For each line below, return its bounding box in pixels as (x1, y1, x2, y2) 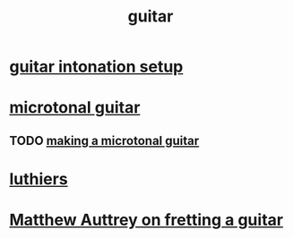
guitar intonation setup (9, 56, 184, 77)
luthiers (9, 168, 69, 189)
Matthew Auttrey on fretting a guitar (9, 210, 284, 230)
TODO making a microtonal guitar (9, 132, 200, 149)
